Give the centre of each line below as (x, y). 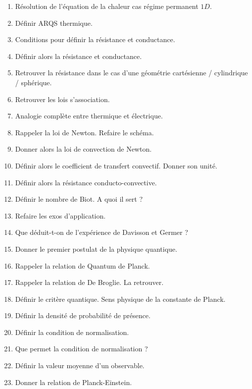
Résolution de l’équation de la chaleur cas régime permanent (107, 6)
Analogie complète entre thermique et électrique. (89, 116)
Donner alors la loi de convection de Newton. (83, 149)
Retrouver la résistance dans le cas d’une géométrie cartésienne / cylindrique (131, 73)
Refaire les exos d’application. (60, 215)
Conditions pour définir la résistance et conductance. (95, 39)
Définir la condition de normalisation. (72, 332)
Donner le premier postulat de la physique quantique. (96, 249)
